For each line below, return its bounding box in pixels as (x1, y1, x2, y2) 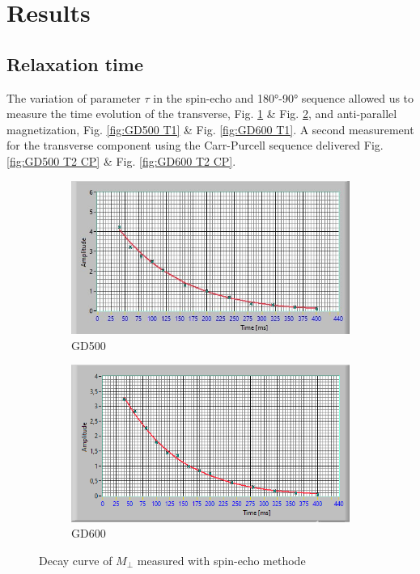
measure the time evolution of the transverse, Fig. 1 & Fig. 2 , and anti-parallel (6, 105, 397, 122)
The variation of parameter (6, 89, 141, 106)
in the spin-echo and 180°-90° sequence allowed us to (153, 89, 414, 106)
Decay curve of (39, 551, 112, 568)
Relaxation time (6, 51, 144, 76)
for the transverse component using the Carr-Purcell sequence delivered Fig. (6, 137, 384, 154)
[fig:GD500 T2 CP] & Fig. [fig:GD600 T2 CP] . (6, 152, 236, 169)
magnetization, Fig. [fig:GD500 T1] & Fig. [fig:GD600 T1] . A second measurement (6, 120, 414, 137)
